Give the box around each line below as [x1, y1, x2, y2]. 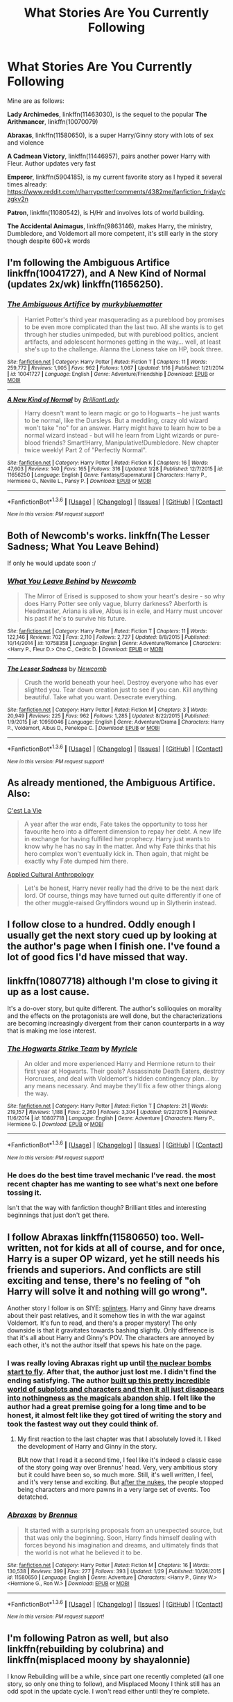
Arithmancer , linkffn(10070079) [7, 117, 98, 126]
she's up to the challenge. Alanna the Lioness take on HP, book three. [24, 344, 223, 353]
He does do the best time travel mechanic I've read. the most [7, 1170, 216, 1180]
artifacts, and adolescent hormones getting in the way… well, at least [24, 337, 221, 346]
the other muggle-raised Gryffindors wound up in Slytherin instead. [24, 898, 217, 907]
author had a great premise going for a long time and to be [7, 1402, 207, 1412]
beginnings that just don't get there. [7, 1211, 110, 1219]
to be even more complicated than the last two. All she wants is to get [24, 322, 223, 331]
